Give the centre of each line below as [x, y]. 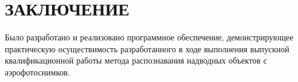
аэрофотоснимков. [38, 72]
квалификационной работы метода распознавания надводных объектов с [136, 60]
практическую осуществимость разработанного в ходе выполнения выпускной [147, 48]
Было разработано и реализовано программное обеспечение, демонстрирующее [149, 37]
